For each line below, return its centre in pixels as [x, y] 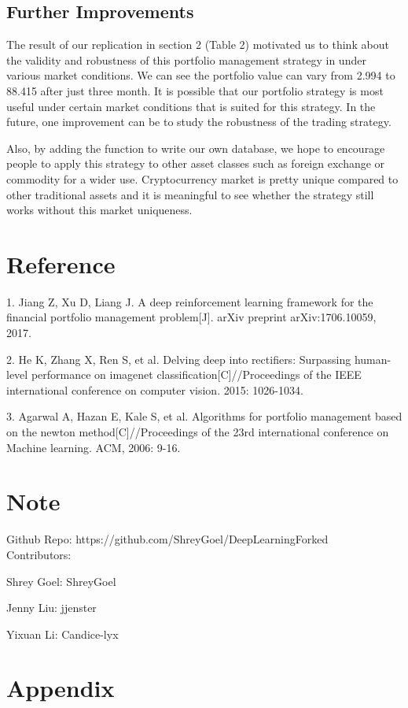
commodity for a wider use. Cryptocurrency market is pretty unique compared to [202, 178]
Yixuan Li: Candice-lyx [62, 634]
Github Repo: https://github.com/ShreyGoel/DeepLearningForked [167, 539]
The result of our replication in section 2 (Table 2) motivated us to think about [198, 44]
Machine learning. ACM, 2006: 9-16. [94, 447]
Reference [61, 263]
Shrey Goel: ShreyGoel [61, 581]
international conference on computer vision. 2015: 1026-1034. [155, 389]
